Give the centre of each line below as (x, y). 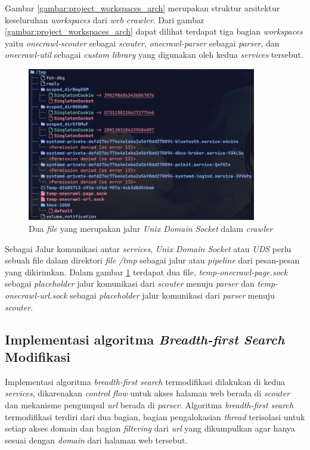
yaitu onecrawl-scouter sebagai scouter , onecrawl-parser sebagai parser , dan (142, 43)
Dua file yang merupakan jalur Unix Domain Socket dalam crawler (151, 228)
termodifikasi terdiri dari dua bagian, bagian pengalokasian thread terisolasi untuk (155, 416)
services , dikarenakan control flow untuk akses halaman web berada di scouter (148, 393)
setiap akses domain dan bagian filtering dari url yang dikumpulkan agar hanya (150, 428)
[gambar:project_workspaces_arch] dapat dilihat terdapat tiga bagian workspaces (154, 31)
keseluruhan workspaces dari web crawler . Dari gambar (105, 19)
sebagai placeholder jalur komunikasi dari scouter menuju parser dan (130, 283)
